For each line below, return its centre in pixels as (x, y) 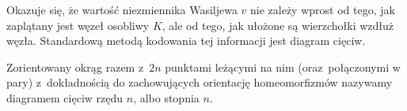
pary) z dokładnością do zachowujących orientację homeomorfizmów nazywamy (200, 82)
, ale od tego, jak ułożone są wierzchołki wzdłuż (278, 25)
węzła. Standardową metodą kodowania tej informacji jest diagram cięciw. (186, 41)
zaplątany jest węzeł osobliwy (78, 25)
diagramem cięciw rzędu (65, 97)
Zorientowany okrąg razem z (75, 67)
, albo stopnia (166, 97)
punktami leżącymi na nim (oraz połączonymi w (283, 67)
